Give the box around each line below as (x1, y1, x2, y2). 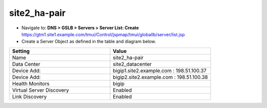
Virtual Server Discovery (12, 87, 69, 94)
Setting (12, 48, 30, 54)
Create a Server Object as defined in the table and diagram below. (21, 39, 156, 45)
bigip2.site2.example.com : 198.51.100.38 (113, 73, 208, 80)
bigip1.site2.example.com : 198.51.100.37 (113, 67, 207, 74)
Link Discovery (12, 93, 47, 100)
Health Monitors (12, 80, 49, 87)
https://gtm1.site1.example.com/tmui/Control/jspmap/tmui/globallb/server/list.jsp (21, 31, 185, 37)
